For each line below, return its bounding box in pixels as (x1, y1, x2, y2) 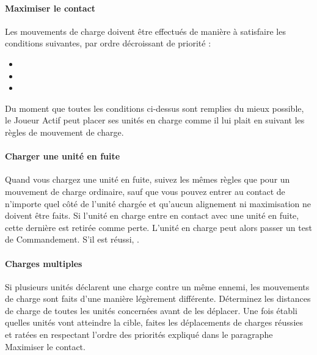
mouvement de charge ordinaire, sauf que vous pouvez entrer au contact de (5, 185, 285, 197)
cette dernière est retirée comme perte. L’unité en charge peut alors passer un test (5, 221, 312, 233)
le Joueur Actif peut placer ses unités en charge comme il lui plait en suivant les (5, 114, 305, 126)
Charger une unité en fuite (5, 150, 120, 163)
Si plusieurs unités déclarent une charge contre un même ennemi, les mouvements (5, 280, 310, 293)
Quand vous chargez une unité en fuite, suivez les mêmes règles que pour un (5, 173, 290, 186)
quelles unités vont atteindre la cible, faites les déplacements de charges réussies (5, 316, 304, 329)
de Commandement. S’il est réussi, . (5, 233, 139, 246)
